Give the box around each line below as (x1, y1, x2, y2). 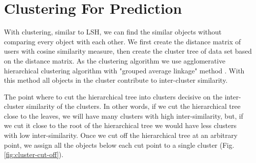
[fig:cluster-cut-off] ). (4, 149, 64, 160)
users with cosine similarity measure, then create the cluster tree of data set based (4, 46, 252, 56)
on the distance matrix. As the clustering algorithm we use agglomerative (4, 55, 225, 65)
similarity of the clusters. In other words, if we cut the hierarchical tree (26, 101, 241, 111)
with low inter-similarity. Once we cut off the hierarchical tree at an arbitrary (4, 130, 238, 140)
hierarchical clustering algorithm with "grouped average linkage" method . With (4, 65, 245, 75)
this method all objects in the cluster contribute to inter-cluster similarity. (4, 75, 228, 85)
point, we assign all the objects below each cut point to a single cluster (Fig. (4, 139, 234, 150)
